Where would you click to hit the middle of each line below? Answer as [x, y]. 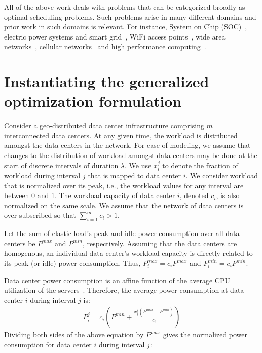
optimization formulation [93, 101]
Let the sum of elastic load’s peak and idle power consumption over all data [122, 233]
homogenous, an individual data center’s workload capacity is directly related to [128, 253]
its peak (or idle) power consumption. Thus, [72, 263]
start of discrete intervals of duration [61, 165]
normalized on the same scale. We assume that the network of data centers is [124, 205]
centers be [20, 243]
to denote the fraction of [200, 165]
